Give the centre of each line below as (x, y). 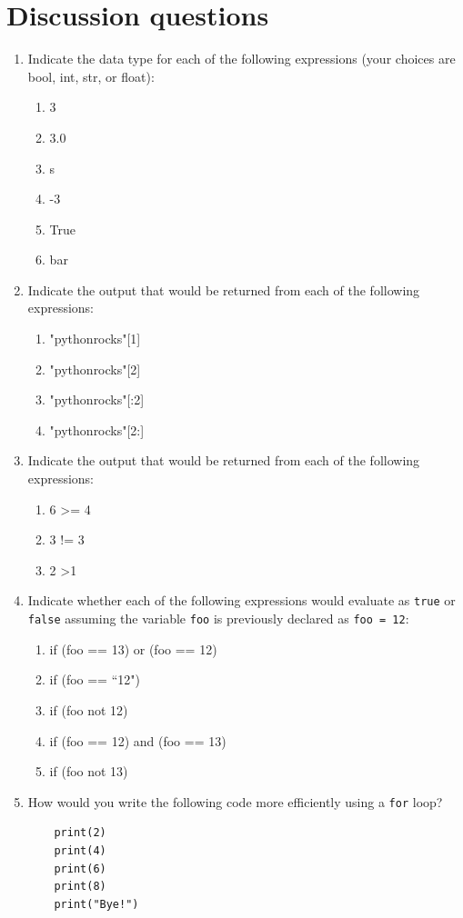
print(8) (80, 887)
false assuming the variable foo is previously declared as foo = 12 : (218, 619)
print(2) (80, 833)
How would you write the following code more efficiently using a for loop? (235, 801)
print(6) (80, 868)
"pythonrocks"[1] (95, 339)
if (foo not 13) (89, 771)
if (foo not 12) (89, 709)
